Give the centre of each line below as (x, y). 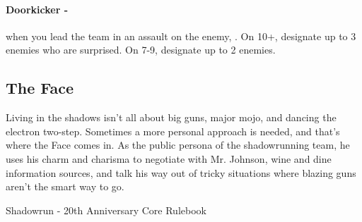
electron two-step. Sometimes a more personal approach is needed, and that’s (173, 131)
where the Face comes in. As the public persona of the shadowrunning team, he (178, 145)
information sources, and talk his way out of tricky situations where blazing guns (181, 172)
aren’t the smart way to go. (65, 186)
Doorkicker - (37, 9)
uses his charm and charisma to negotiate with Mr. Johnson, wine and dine (169, 158)
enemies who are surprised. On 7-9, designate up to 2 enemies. (141, 50)
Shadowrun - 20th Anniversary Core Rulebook (106, 210)
